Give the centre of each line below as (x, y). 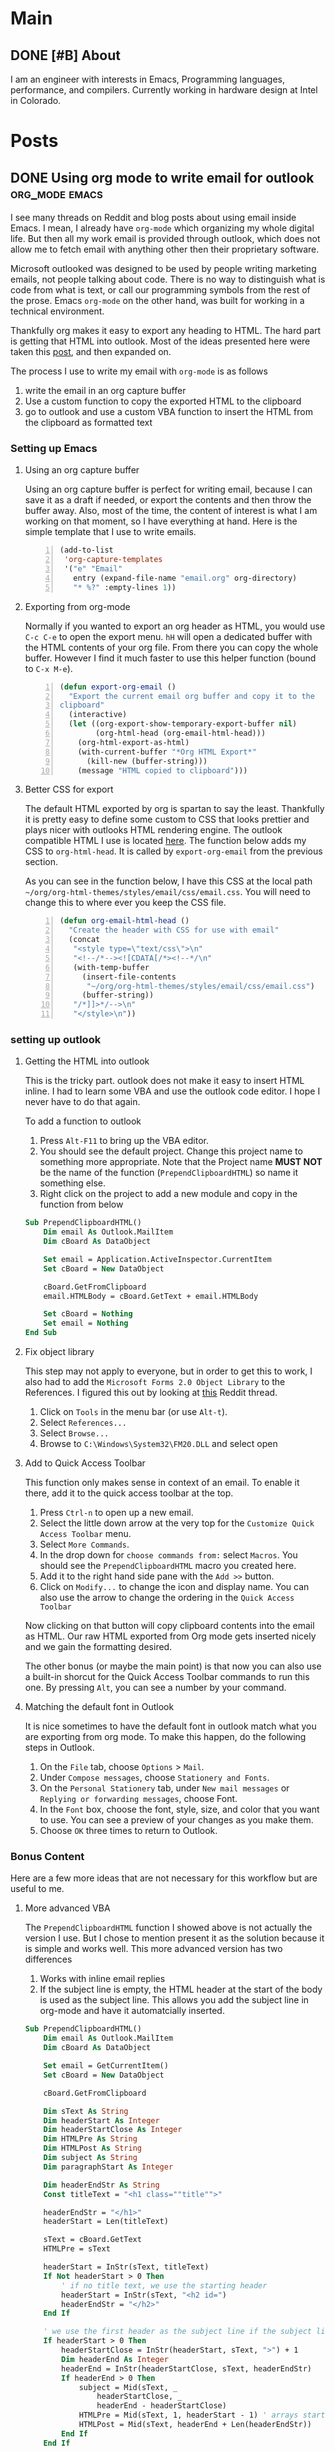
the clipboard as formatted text (88, 422)
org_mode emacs (56, 193)
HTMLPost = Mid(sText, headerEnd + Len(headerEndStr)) (195, 2425)
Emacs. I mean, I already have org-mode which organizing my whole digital (162, 228)
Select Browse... (74, 1433)
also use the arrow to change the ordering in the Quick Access (167, 1598)
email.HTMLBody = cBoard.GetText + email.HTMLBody (151, 1296)
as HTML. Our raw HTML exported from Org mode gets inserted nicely (170, 1636)
